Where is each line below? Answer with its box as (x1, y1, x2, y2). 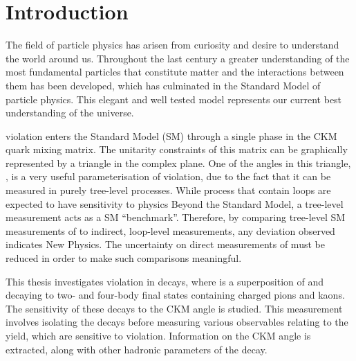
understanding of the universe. (6, 105, 134, 120)
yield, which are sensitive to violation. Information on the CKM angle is (6, 328, 311, 342)
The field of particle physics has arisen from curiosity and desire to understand (6, 37, 339, 52)
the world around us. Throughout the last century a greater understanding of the (6, 51, 350, 65)
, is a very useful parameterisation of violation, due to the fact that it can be (6, 169, 331, 184)
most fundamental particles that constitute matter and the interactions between (6, 64, 344, 79)
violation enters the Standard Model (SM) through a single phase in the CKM (6, 128, 337, 143)
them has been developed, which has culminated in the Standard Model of (6, 78, 321, 92)
